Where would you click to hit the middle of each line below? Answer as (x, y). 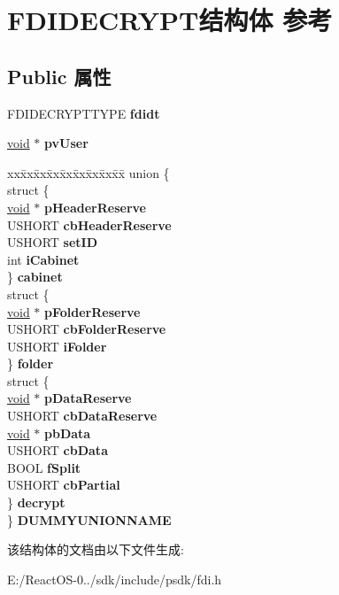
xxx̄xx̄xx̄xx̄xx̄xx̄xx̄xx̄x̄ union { (89, 172)
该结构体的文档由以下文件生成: (96, 549)
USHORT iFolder (57, 346)
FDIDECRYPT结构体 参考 (170, 20)
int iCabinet (43, 259)
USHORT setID (53, 242)
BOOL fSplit (44, 467)
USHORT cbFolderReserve (87, 329)
